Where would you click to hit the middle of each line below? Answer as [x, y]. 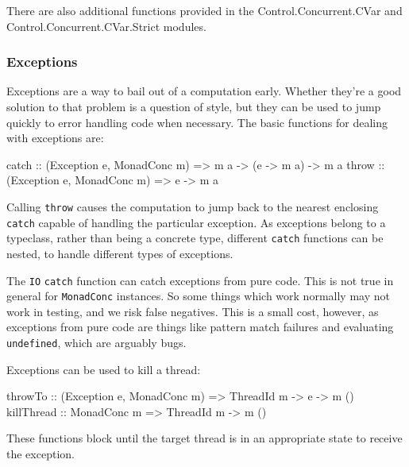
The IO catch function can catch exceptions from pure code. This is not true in [200, 280]
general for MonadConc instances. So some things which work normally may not [198, 296]
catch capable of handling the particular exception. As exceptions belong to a [196, 222]
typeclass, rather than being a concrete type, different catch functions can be [195, 238]
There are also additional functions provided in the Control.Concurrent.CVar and [204, 10]
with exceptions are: [55, 138]
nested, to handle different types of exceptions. [120, 253]
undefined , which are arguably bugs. [96, 343]
